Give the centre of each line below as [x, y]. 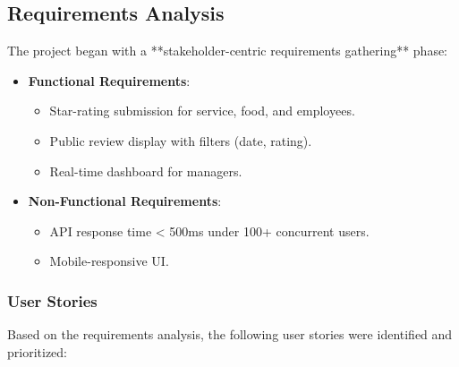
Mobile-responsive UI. [109, 261]
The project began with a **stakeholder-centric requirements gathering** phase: [228, 51]
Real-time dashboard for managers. [146, 171]
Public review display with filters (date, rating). [181, 140]
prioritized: [37, 351]
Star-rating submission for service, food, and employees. [202, 111]
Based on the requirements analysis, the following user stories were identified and [230, 334]
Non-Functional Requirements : [125, 201]
